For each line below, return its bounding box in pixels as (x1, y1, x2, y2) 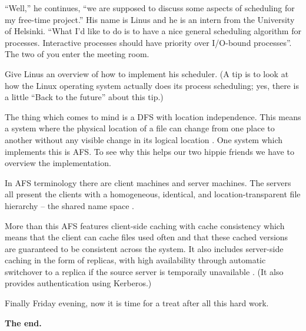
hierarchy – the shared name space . (5, 199, 134, 211)
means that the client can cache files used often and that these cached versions (5, 231, 288, 243)
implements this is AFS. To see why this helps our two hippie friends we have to (5, 145, 294, 157)
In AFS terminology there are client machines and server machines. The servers (5, 176, 291, 188)
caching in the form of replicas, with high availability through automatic (5, 254, 266, 266)
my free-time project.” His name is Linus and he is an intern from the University (5, 13, 295, 25)
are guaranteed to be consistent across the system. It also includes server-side (5, 242, 284, 254)
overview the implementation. (5, 157, 111, 169)
